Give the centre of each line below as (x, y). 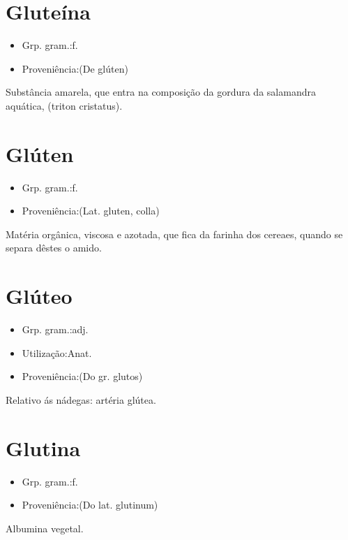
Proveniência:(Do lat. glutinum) (90, 505)
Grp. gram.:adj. (55, 329)
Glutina (43, 447)
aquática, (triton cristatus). (64, 105)
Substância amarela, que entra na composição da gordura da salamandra (161, 92)
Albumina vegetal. (45, 528)
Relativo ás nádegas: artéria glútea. (81, 399)
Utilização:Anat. (57, 352)
